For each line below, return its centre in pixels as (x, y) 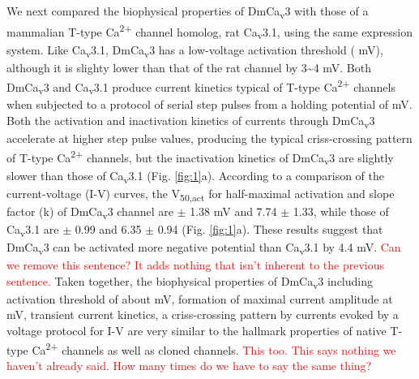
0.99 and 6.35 (108, 228)
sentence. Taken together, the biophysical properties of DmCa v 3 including (190, 282)
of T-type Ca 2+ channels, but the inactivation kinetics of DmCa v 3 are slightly (200, 157)
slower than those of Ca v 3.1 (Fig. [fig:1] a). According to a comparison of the (195, 176)
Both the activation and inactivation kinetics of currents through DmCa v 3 (191, 121)
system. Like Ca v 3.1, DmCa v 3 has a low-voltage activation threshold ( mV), (195, 50)
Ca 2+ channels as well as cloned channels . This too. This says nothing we (214, 348)
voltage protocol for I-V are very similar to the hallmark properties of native (197, 331)
